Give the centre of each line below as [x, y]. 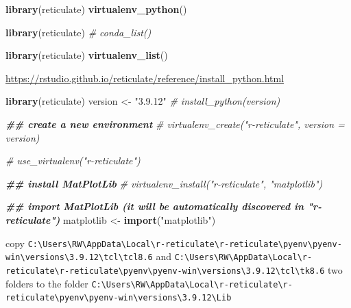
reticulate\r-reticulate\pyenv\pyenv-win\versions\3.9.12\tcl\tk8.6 [165, 271]
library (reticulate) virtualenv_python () [96, 9]
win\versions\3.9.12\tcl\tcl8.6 [79, 258]
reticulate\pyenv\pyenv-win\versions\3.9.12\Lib [119, 298]
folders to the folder [47, 283]
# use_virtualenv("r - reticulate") [73, 161]
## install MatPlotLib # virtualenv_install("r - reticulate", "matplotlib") [164, 183]
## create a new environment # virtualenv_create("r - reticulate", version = [175, 124]
